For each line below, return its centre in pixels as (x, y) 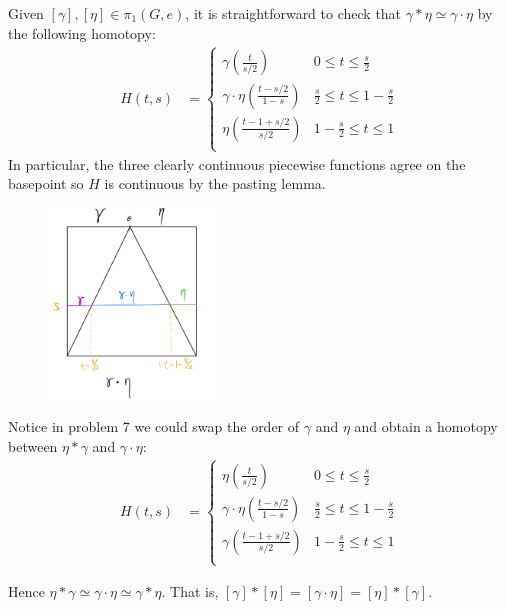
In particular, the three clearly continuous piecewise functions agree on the (237, 163)
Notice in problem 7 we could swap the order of (154, 426)
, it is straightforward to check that (293, 13)
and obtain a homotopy (426, 426)
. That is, (190, 591)
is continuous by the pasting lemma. (215, 183)
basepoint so (46, 183)
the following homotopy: (82, 32)
